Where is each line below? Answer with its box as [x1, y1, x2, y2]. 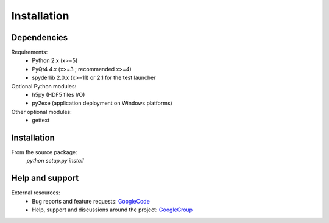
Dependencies [11, 32, 68, 43]
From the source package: [11, 149, 77, 156]
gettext [32, 116, 50, 124]
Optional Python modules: [11, 82, 77, 90]
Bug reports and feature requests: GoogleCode [32, 197, 150, 205]
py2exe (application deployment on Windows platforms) [32, 99, 173, 107]
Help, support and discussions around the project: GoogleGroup [32, 206, 193, 213]
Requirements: [11, 49, 48, 56]
